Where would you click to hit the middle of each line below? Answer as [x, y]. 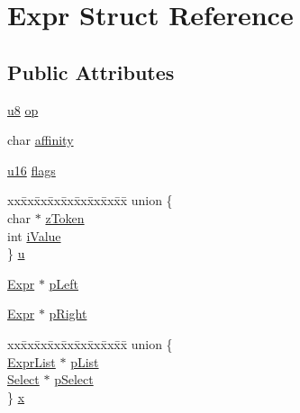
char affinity [41, 140]
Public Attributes [91, 72]
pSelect [74, 379]
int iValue [34, 235]
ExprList [32, 361]
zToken [65, 217]
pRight [68, 314]
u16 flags [32, 170]
